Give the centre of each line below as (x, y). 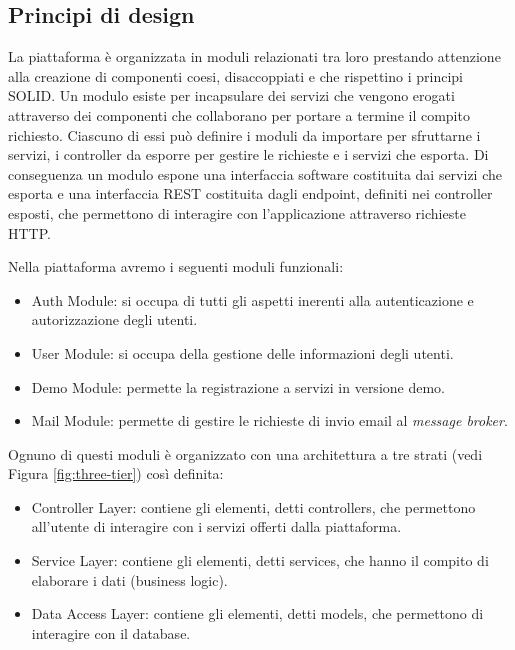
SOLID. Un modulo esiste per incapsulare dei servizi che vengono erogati (231, 95)
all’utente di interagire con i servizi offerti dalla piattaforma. (216, 526)
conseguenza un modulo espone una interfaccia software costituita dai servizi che (255, 173)
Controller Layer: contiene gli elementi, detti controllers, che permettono (253, 506)
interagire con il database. (111, 632)
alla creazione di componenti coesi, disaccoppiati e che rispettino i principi (235, 75)
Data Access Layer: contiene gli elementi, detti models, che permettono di (257, 613)
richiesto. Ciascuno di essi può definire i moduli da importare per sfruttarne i (244, 134)
